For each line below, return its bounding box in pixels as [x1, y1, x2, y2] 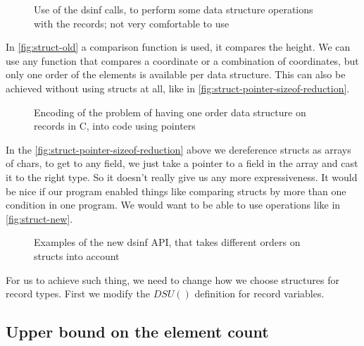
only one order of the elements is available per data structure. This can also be [6, 67, 346, 82]
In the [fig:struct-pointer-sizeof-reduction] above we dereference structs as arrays [6, 142, 351, 156]
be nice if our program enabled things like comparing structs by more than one [6, 183, 346, 198]
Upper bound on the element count [6, 321, 269, 342]
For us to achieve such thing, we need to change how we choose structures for [6, 272, 339, 287]
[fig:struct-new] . [6, 211, 73, 225]
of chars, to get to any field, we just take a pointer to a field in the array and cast [6, 156, 358, 171]
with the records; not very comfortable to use [34, 16, 230, 30]
